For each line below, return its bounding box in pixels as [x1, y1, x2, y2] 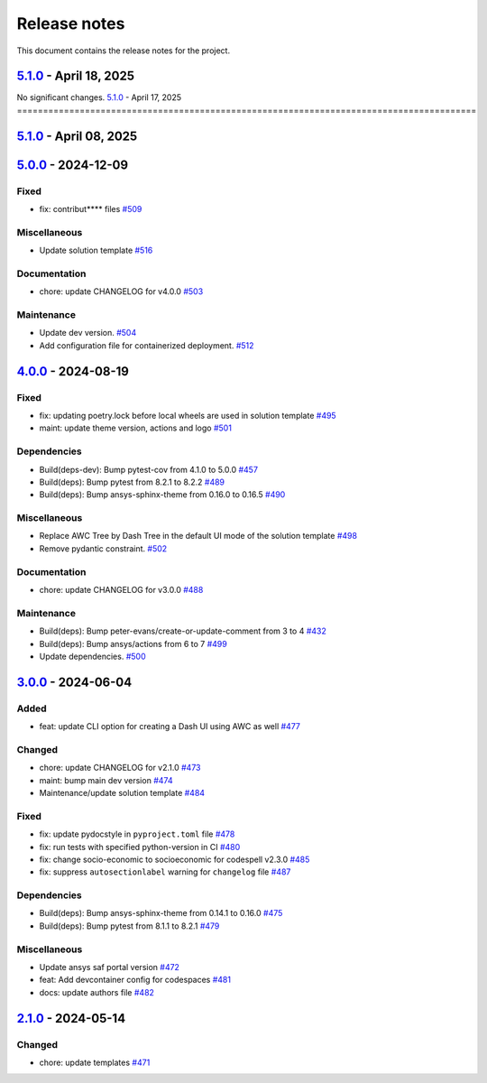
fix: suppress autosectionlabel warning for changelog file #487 [39, 866, 291, 877]
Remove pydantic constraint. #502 [39, 542, 168, 554]
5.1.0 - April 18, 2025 [16, 69, 135, 84]
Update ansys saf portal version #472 [39, 961, 180, 972]
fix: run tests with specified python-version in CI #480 [39, 841, 241, 852]
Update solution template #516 [39, 245, 153, 256]
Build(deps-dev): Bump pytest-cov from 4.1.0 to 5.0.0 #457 [39, 464, 259, 475]
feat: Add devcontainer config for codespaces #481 [39, 975, 232, 986]
